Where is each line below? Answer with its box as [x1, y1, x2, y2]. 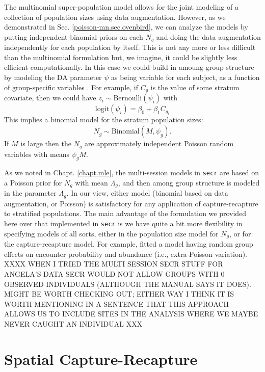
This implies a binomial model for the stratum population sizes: [4, 114, 203, 125]
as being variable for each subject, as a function [111, 72, 260, 83]
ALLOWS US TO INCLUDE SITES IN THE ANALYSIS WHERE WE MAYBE [4, 308, 258, 319]
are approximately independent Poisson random [84, 138, 234, 149]
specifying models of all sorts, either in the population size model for [4, 228, 219, 238]
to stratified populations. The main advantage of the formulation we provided [4, 208, 247, 219]
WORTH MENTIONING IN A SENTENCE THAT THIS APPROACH [4, 298, 229, 309]
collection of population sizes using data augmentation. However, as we [4, 11, 226, 22]
